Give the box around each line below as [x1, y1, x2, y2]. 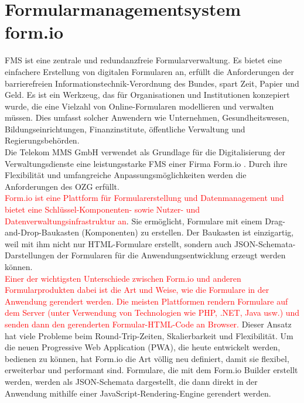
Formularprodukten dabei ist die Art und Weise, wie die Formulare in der [5, 284, 269, 296]
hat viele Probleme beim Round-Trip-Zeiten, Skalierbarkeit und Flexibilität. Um [5, 329, 293, 341]
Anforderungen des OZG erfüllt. [5, 180, 119, 192]
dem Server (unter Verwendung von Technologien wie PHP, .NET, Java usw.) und [5, 306, 300, 319]
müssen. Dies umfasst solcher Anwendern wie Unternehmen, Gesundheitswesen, [5, 111, 289, 124]
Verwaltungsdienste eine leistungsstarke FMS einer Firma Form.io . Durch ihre [5, 157, 288, 169]
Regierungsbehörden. [5, 134, 80, 146]
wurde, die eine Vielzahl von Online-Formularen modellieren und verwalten [5, 100, 274, 112]
